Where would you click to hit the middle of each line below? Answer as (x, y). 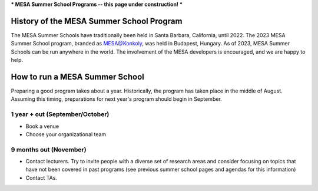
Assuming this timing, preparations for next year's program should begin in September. (116, 99)
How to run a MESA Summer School (77, 77)
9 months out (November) (49, 149)
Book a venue (42, 126)
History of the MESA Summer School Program (97, 21)
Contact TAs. (41, 177)
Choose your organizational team (66, 134)
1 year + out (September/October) (60, 114)
